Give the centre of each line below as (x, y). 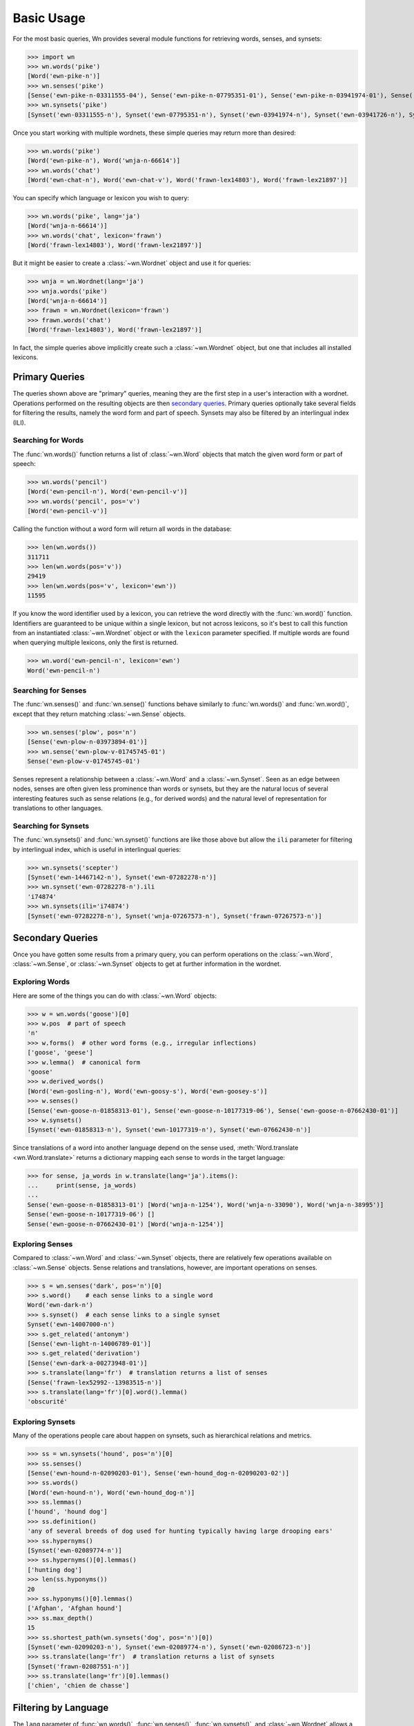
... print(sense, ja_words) (82, 1185)
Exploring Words (41, 982)
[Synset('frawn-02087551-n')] (78, 1666)
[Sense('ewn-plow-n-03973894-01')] (87, 742)
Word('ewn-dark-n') (60, 1305)
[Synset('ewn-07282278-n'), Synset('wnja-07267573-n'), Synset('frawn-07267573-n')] (175, 916)
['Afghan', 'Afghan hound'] (75, 1608)
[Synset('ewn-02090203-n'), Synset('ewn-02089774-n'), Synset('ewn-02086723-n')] (169, 1647)
